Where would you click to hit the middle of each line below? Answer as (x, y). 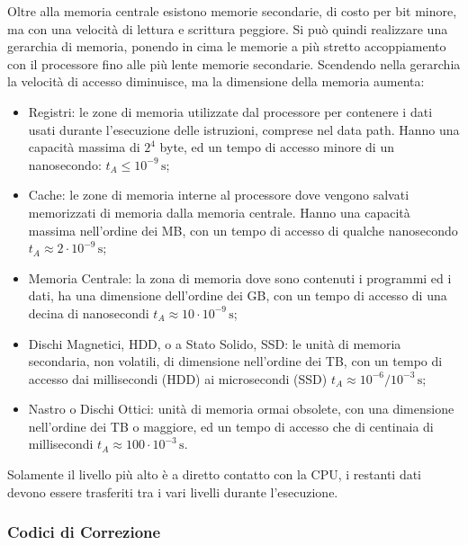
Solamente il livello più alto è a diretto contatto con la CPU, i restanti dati (215, 474)
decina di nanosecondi (89, 313)
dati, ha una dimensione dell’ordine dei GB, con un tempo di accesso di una (238, 295)
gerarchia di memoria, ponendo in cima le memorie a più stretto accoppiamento (227, 46)
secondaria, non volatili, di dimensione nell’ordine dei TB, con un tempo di (235, 361)
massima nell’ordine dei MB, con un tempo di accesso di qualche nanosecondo (243, 230)
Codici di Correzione (84, 532)
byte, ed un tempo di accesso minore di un (277, 147)
